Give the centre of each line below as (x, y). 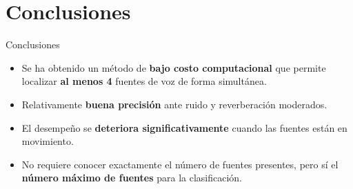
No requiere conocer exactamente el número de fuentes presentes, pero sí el (180, 164)
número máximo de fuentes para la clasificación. (132, 178)
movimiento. (48, 141)
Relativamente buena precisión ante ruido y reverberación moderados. (174, 104)
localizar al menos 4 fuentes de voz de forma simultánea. (144, 81)
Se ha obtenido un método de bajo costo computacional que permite (174, 67)
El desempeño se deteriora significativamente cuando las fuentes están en (184, 127)
